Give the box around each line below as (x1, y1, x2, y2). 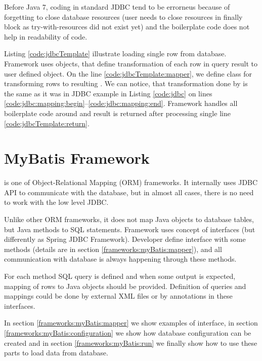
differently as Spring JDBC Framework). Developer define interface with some (4, 234, 246, 244)
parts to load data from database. (4, 347, 108, 358)
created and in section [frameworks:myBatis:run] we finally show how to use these (4, 337, 257, 348)
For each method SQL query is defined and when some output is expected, (4, 271, 236, 281)
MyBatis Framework (4, 148, 150, 168)
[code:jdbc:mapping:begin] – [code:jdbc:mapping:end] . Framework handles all (4, 98, 238, 109)
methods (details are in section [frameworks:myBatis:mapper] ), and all (4, 243, 222, 254)
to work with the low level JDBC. (4, 197, 109, 207)
